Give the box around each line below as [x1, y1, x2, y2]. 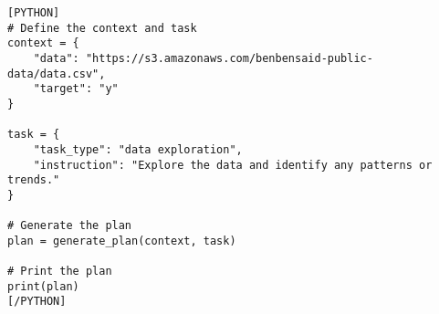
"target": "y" [33, 82, 119, 96]
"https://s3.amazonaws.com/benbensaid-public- [85, 51, 373, 65]
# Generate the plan [7, 219, 132, 233]
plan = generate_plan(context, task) [7, 234, 236, 247]
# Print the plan [7, 265, 112, 278]
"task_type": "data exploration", [33, 142, 243, 156]
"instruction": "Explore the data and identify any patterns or [33, 158, 433, 172]
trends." [7, 173, 60, 187]
